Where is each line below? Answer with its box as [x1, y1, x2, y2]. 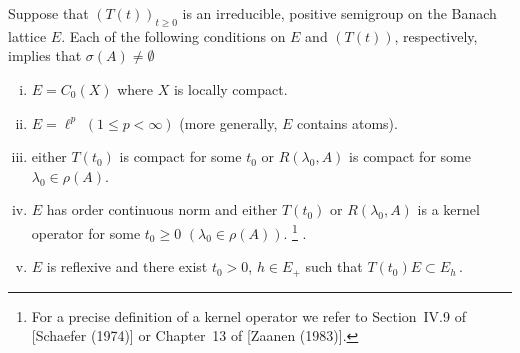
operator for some [31, 222, 141, 243]
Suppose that [8, 3, 89, 23]
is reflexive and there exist [46, 256, 208, 277]
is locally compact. [173, 78, 288, 99]
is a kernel [417, 199, 480, 220]
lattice [8, 25, 47, 46]
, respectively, [394, 25, 478, 46]
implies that [8, 45, 82, 66]
